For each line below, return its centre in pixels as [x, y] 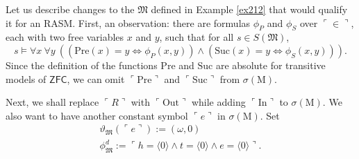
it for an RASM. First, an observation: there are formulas [128, 22]
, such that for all [197, 37]
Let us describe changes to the [70, 9]
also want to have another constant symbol [97, 115]
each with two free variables [65, 37]
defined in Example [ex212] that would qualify [249, 9]
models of [26, 78]
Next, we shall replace [52, 102]
